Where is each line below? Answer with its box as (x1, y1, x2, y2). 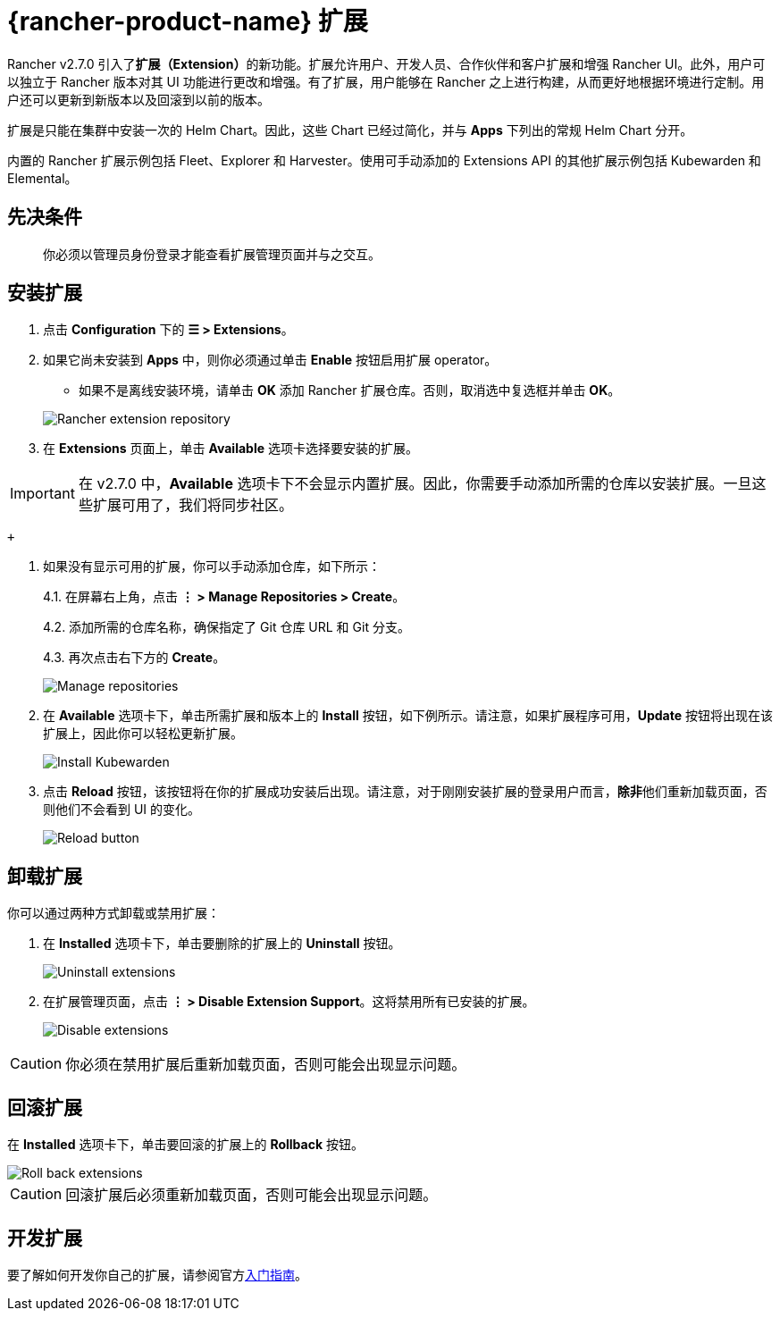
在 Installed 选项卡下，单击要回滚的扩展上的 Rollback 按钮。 (7, 1137, 364, 1153)
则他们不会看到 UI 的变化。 (43, 802, 201, 818)
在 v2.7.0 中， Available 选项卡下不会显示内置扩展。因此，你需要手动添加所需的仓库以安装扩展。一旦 (78, 474, 752, 493)
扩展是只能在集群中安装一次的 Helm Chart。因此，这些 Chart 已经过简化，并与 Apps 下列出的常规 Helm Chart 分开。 (7, 122, 693, 138)
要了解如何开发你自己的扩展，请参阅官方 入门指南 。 (7, 1266, 307, 1282)
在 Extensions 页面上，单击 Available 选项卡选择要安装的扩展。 (43, 441, 418, 457)
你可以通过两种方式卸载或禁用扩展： (7, 905, 220, 921)
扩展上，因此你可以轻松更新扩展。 (43, 726, 243, 742)
